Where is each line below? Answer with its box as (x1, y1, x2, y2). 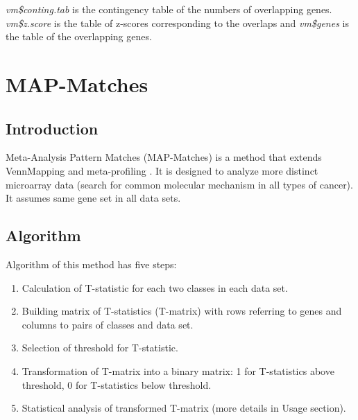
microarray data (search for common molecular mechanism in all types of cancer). (6, 177, 353, 191)
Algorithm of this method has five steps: (6, 256, 177, 271)
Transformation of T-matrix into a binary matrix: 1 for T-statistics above (22, 363, 334, 378)
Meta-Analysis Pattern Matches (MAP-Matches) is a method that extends (6, 150, 322, 164)
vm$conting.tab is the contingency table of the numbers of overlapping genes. (6, 2, 332, 16)
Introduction (6, 117, 99, 139)
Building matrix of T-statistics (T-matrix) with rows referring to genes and (22, 304, 342, 318)
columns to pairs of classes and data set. (22, 317, 194, 331)
